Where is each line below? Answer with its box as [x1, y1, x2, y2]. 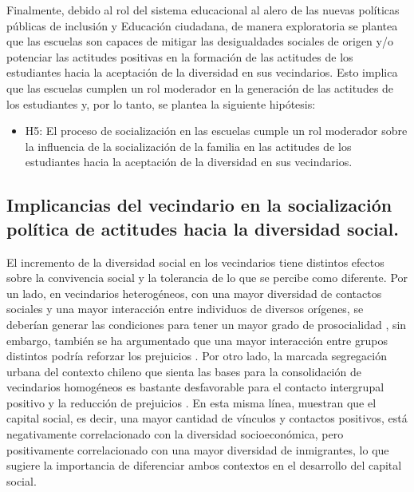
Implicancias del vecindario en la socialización [6, 192, 392, 217]
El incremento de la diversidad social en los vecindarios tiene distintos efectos [6, 253, 384, 270]
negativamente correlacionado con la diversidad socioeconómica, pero [6, 426, 344, 442]
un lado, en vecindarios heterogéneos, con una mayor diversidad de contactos [6, 284, 382, 301]
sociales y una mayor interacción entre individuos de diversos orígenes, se [6, 300, 364, 317]
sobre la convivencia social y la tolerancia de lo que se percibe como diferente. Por [6, 269, 408, 286]
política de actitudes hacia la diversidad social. [6, 216, 399, 240]
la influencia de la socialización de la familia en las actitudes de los [25, 137, 352, 154]
